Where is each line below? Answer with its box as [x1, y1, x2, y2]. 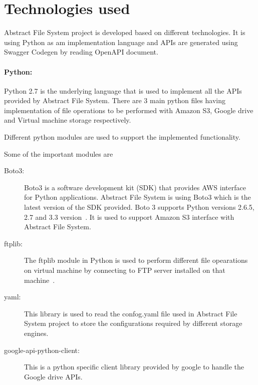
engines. [24, 327, 49, 338]
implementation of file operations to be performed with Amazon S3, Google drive [4, 105, 253, 115]
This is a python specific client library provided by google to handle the [24, 361, 244, 372]
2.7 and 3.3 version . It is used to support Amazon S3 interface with [24, 211, 234, 222]
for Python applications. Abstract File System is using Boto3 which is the [24, 192, 251, 202]
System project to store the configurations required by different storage [24, 318, 242, 328]
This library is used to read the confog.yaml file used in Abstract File [24, 308, 237, 318]
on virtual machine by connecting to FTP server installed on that [24, 265, 225, 275]
